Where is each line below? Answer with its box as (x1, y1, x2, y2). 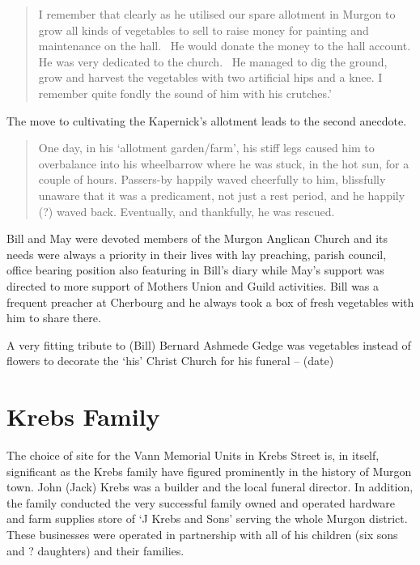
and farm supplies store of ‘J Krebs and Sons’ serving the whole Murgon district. (6, 510, 408, 527)
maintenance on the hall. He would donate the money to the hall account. (38, 37, 411, 54)
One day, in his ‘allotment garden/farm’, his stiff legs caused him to (38, 139, 375, 156)
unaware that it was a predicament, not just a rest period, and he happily (38, 186, 405, 203)
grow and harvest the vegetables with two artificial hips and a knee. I (38, 69, 383, 86)
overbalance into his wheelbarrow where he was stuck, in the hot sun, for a (38, 155, 409, 172)
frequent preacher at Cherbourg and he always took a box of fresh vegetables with (6, 293, 414, 310)
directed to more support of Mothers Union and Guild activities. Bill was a (6, 277, 380, 294)
